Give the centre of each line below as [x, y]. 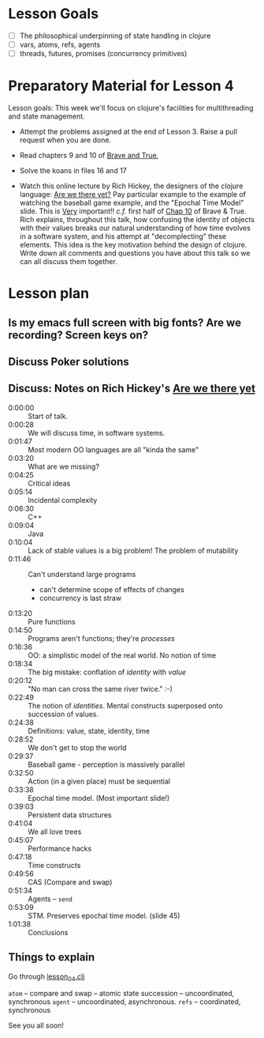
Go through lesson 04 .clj [46, 977]
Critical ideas [49, 483]
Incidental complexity [63, 500]
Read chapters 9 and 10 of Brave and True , [89, 156]
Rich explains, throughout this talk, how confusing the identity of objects [137, 220]
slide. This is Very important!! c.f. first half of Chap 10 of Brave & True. [133, 211]
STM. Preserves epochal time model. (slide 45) [104, 915]
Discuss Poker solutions [69, 362]
